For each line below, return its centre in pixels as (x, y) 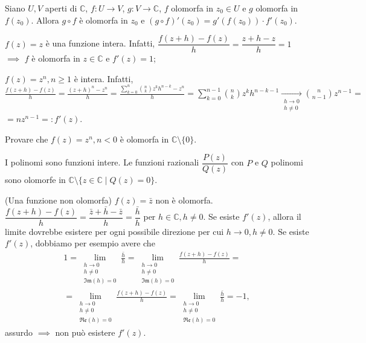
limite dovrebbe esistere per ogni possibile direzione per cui (114, 231)
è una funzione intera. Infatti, (100, 43)
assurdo (19, 332)
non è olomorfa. (184, 200)
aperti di (61, 8)
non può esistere (85, 332)
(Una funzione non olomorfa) (59, 200)
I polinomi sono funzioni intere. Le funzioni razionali (102, 162)
